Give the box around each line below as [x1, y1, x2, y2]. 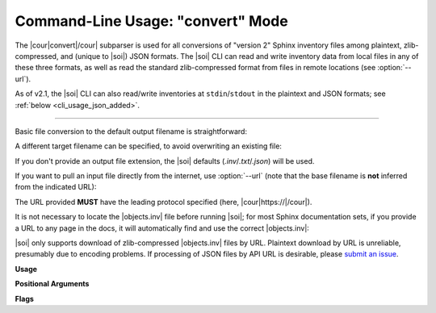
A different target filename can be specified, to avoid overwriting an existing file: [15, 141, 283, 151]
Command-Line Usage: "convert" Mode [15, 12, 288, 30]
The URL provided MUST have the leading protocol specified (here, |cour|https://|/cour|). [15, 197, 312, 207]
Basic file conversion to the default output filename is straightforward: [15, 126, 248, 136]
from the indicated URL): [15, 182, 97, 192]
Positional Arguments [15, 279, 90, 289]
